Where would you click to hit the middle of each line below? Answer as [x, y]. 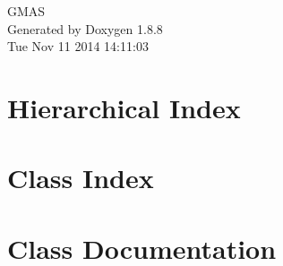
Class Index [81, 178]
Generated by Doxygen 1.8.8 [85, 28]
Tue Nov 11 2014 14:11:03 [78, 46]
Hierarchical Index [124, 107]
